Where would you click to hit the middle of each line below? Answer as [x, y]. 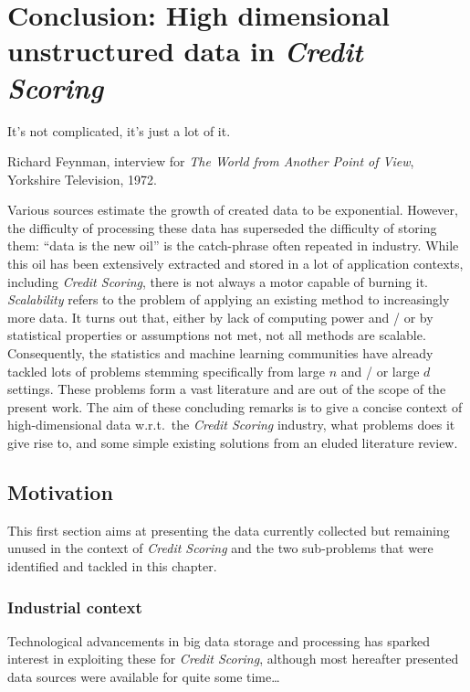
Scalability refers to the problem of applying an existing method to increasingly [229, 299]
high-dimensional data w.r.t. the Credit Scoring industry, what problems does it [231, 425]
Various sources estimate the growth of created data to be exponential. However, [233, 210]
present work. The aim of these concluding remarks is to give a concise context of [235, 406]
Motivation [60, 491]
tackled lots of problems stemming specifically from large [167, 371]
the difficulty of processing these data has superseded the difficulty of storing [222, 227]
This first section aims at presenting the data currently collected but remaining [229, 530]
